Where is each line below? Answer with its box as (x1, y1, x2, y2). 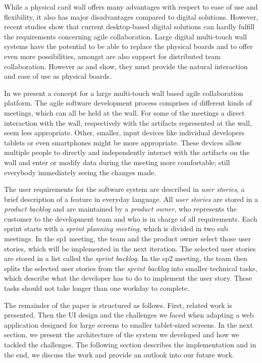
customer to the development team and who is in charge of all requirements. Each (4, 213, 257, 224)
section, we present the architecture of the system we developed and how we (4, 329, 239, 340)
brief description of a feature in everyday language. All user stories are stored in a (4, 193, 258, 204)
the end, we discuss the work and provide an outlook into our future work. (4, 349, 234, 359)
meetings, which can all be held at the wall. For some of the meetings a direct (4, 107, 245, 118)
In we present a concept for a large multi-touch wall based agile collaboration (4, 87, 243, 98)
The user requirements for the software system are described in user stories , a (4, 184, 245, 194)
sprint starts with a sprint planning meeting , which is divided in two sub (4, 223, 228, 234)
